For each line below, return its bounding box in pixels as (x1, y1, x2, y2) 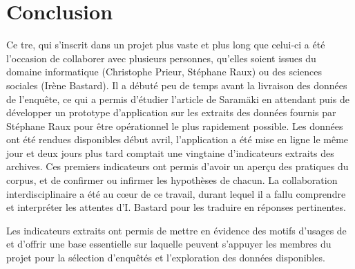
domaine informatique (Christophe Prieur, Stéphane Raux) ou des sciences (6, 64, 323, 79)
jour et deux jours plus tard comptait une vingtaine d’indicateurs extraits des (6, 145, 334, 160)
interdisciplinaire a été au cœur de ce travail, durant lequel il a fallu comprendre (6, 186, 346, 201)
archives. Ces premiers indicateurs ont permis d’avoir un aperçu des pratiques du (6, 159, 349, 174)
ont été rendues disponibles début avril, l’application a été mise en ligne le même (6, 132, 349, 147)
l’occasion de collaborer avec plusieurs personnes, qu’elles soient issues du (6, 50, 316, 65)
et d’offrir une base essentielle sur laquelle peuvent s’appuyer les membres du (6, 236, 332, 251)
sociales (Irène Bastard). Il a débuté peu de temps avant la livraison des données (6, 77, 347, 92)
